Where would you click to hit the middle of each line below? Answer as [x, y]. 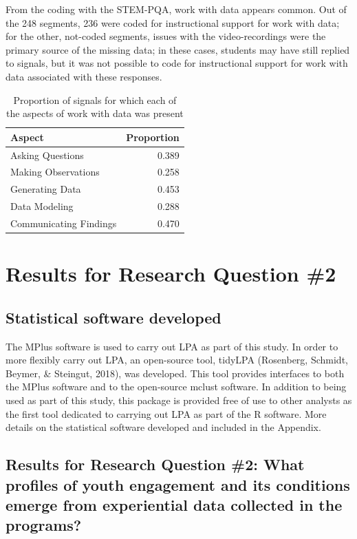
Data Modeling [42, 206]
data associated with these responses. [84, 76]
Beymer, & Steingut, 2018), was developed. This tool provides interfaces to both [175, 373]
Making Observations [55, 172]
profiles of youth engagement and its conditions [178, 484]
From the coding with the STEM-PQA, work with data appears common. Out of [176, 9]
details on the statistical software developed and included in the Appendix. [163, 427]
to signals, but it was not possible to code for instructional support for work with [177, 63]
